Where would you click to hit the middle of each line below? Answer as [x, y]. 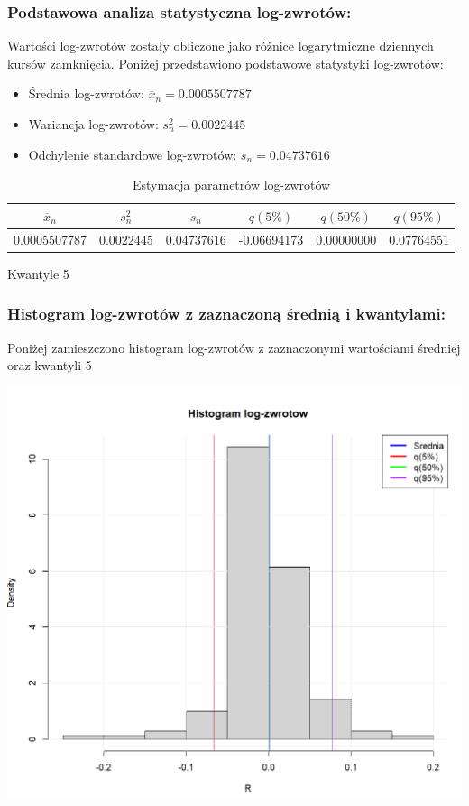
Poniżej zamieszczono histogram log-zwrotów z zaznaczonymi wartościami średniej [234, 347]
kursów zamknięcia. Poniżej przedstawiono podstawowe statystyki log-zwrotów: [225, 63]
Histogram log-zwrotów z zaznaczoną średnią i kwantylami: [226, 314]
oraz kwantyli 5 [50, 365]
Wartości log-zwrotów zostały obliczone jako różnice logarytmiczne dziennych [221, 46]
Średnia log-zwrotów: [86, 93]
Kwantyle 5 [38, 273]
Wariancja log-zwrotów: [93, 124]
